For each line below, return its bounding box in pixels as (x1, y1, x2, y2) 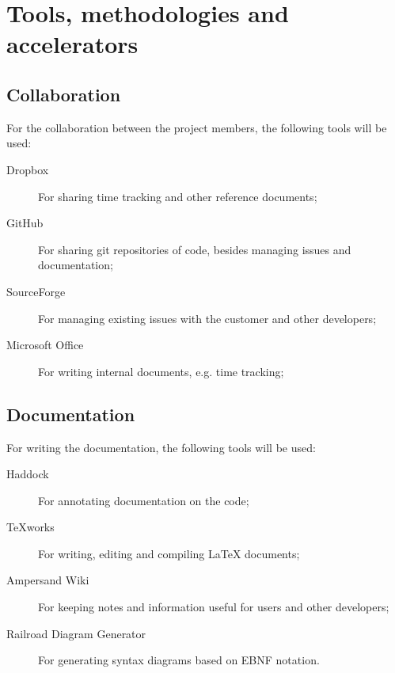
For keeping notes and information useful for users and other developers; (38, 599, 389, 615)
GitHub (6, 215, 44, 231)
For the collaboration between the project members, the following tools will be (6, 119, 387, 135)
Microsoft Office (6, 336, 84, 353)
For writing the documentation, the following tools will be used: (6, 439, 316, 455)
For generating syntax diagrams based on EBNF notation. (38, 652, 320, 668)
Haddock (6, 466, 49, 482)
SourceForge (6, 283, 66, 299)
